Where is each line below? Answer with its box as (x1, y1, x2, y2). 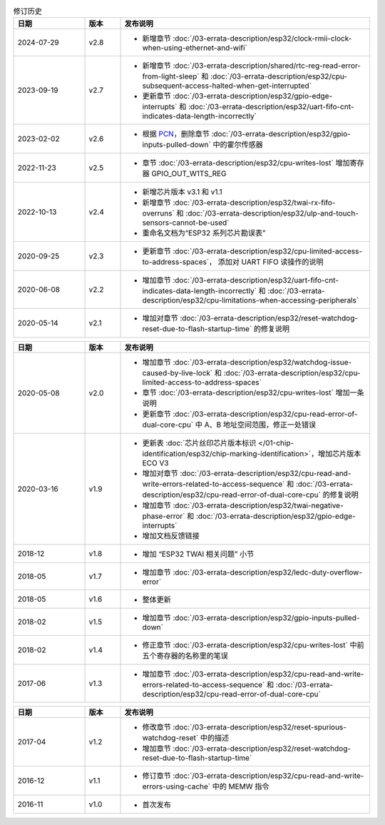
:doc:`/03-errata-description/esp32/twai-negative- (172, 500, 344, 510)
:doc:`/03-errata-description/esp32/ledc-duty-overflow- (172, 567, 363, 577)
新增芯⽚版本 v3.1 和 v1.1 (142, 187, 222, 197)
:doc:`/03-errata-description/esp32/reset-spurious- (172, 722, 347, 732)
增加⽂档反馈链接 (142, 531, 200, 541)
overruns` (142, 208, 175, 218)
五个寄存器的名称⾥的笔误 (142, 651, 228, 661)
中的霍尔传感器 (212, 140, 263, 150)
